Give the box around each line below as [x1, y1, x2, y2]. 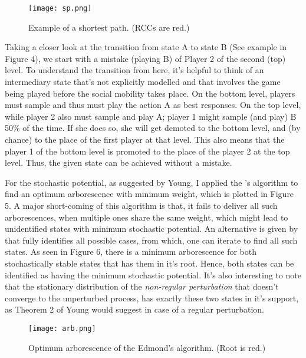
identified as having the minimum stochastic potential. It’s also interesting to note [5, 268, 301, 281]
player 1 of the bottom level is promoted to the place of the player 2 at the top [5, 144, 290, 157]
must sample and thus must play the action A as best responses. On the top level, [5, 98, 301, 111]
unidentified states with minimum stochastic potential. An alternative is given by [5, 222, 298, 235]
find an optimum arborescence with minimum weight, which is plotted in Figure [5, 188, 294, 200]
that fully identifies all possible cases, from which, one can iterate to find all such [5, 234, 298, 246]
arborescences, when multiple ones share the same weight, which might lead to [5, 211, 288, 223]
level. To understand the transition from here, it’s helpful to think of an [5, 64, 264, 76]
